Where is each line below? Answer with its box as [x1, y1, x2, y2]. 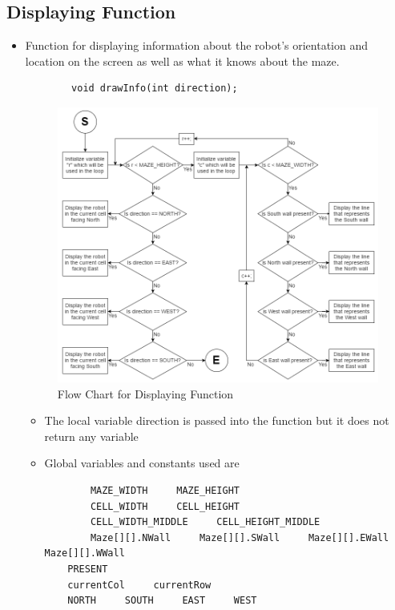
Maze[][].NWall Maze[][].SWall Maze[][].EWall [90, 531, 389, 543]
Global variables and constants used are [44, 454, 240, 471]
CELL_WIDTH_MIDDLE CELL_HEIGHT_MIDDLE [90, 516, 320, 528]
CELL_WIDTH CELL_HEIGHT [90, 500, 240, 512]
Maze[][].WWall [44, 547, 125, 560]
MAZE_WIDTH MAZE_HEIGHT [90, 484, 240, 496]
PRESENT [67, 563, 108, 575]
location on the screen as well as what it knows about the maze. [25, 52, 340, 69]
